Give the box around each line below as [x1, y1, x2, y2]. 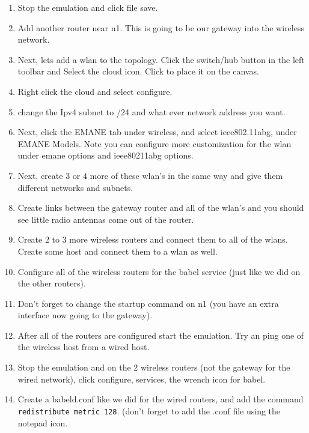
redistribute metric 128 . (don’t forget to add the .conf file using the [17, 404, 281, 417]
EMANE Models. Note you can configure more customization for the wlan [17, 137, 292, 150]
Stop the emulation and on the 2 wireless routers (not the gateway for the [17, 361, 290, 374]
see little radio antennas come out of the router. [17, 213, 194, 225]
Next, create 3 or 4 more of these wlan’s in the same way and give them [17, 169, 283, 181]
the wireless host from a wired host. [17, 341, 150, 353]
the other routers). [17, 277, 86, 289]
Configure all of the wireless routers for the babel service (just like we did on [17, 265, 301, 277]
